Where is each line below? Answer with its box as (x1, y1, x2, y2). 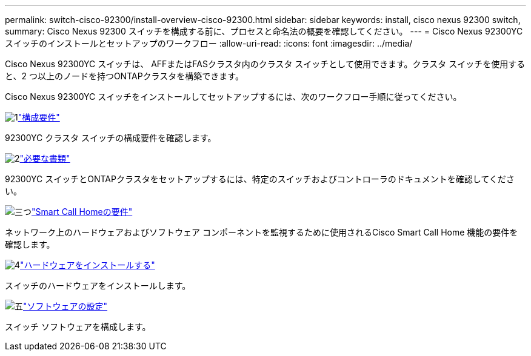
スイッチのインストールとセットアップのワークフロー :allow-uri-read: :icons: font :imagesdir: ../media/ (5, 38, 413, 48)
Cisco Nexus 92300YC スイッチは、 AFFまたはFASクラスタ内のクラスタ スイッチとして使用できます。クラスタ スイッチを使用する (5, 59, 526, 69)
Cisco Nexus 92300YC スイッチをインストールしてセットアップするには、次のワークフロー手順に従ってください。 (5, 91, 462, 102)
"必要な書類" (19, 153, 70, 163)
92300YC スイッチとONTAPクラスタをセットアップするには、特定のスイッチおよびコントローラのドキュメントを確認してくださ (5, 174, 515, 184)
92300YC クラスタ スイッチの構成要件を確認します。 (5, 133, 216, 143)
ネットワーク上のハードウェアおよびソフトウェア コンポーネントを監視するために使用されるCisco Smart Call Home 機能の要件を (5, 227, 518, 237)
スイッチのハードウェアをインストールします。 (5, 280, 191, 291)
